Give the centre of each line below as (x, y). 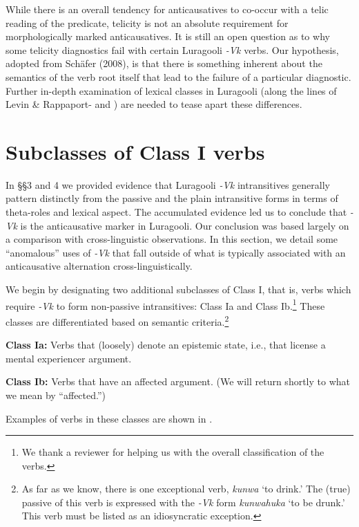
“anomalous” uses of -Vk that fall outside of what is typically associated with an (176, 252)
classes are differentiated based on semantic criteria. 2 (117, 320)
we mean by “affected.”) (56, 395)
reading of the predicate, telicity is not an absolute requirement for (147, 22)
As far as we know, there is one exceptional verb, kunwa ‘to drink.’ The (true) (186, 489)
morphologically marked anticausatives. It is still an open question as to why (168, 36)
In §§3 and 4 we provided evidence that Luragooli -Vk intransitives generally (168, 184)
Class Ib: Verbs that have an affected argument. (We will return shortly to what (178, 381)
